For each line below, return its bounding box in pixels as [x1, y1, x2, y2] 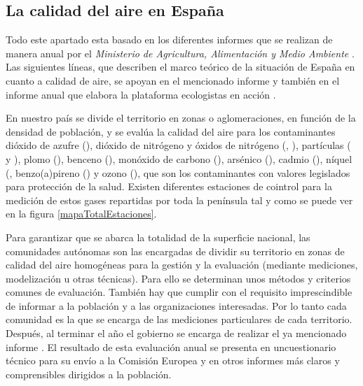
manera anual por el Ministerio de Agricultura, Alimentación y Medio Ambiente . [6, 45, 355, 60]
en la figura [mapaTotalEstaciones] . [6, 206, 157, 221]
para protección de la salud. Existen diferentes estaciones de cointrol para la [6, 179, 332, 194]
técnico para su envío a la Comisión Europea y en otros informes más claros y [6, 353, 340, 368]
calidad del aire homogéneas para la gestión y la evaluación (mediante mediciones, [6, 257, 358, 272]
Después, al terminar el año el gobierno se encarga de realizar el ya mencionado [6, 326, 347, 341]
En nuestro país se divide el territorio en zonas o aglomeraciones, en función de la [6, 110, 356, 125]
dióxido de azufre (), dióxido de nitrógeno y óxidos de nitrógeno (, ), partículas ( [6, 138, 351, 152]
